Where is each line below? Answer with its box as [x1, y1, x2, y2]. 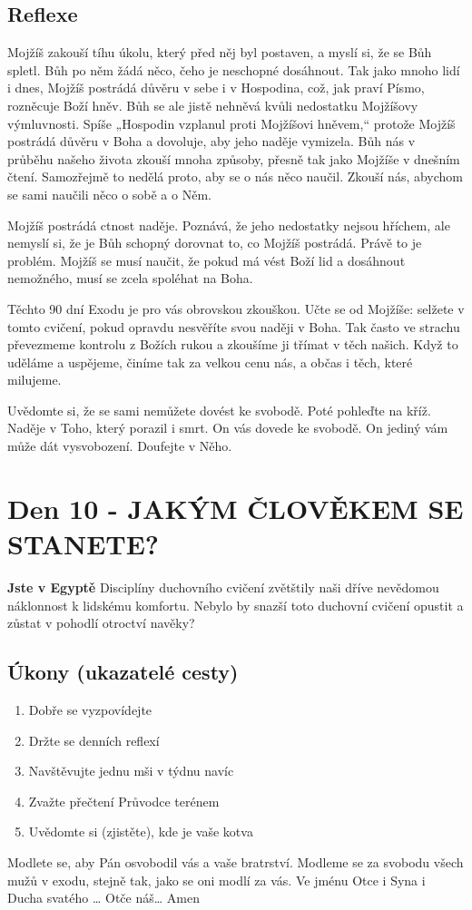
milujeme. [7, 370, 62, 389]
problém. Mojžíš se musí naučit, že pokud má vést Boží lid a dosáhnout [7, 250, 406, 269]
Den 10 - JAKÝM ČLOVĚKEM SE [7, 489, 464, 526]
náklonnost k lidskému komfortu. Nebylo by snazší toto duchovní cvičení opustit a [7, 595, 464, 614]
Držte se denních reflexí [28, 730, 160, 749]
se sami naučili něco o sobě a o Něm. [7, 184, 211, 203]
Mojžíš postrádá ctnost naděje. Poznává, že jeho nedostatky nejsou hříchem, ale [7, 215, 450, 234]
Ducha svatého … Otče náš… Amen [7, 888, 200, 907]
